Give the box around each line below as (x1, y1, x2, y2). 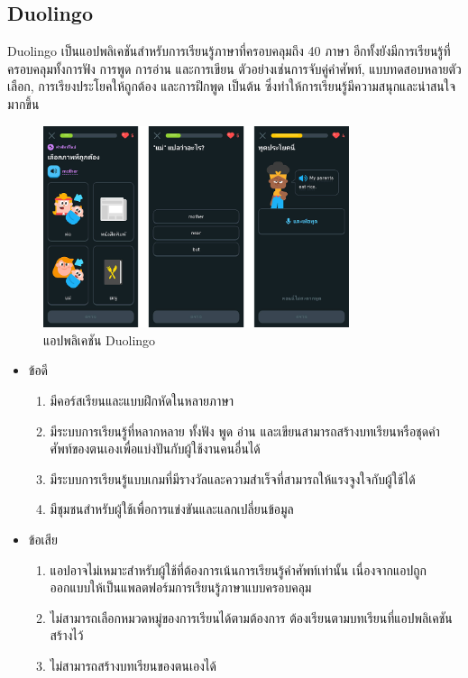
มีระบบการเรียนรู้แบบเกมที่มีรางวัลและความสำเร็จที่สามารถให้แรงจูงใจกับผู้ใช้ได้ (50, 469, 416, 488)
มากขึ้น (7, 94, 40, 113)
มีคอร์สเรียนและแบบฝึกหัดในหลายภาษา (50, 390, 234, 409)
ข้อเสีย (28, 529, 58, 548)
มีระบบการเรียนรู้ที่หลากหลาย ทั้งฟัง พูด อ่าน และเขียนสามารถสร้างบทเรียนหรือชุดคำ (50, 421, 440, 440)
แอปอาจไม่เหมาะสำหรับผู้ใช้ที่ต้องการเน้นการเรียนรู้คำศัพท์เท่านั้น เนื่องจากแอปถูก (50, 560, 427, 579)
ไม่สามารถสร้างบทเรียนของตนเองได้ (50, 655, 216, 674)
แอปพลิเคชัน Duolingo (43, 330, 156, 349)
